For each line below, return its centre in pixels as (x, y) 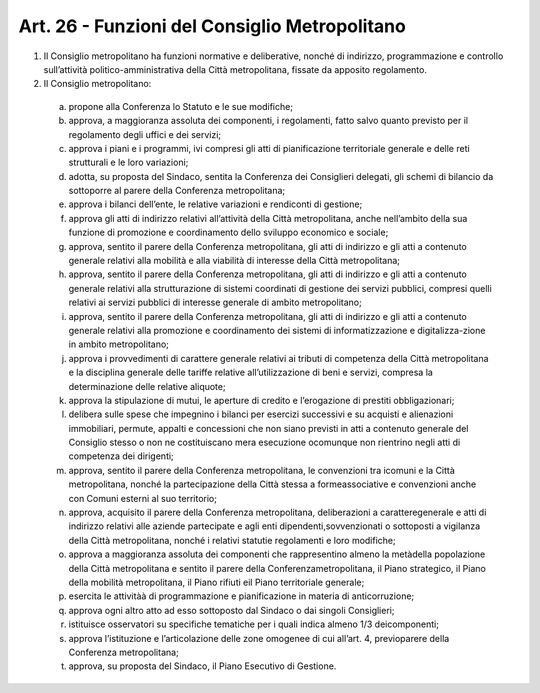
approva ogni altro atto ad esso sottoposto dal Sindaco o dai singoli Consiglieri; (231, 610)
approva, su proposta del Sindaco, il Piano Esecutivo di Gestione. (202, 666)
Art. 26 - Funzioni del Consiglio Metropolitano (212, 26)
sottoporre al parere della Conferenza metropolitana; (177, 191)
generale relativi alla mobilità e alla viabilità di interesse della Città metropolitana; (234, 261)
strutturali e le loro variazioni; (128, 162)
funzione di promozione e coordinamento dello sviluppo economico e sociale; (228, 232)
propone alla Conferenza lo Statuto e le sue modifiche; (181, 106)
